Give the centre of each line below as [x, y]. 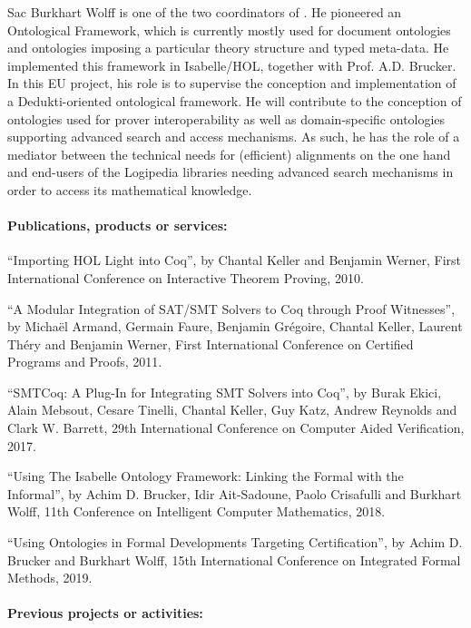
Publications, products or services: [118, 226]
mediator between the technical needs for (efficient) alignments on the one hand [229, 154]
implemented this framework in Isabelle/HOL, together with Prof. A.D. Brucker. [232, 65]
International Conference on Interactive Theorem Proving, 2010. [186, 277]
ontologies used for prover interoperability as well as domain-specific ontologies [226, 118]
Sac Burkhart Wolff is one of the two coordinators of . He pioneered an [205, 12]
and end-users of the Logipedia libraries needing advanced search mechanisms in [231, 172]
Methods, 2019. [50, 578]
